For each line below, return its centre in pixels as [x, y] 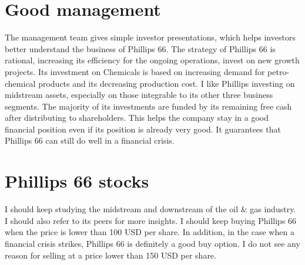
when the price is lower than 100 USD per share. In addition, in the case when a [150, 232]
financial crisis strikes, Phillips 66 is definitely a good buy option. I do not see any [152, 243]
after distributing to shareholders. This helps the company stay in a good [137, 118]
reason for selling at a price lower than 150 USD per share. [110, 255]
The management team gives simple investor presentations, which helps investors [150, 37]
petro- [279, 71]
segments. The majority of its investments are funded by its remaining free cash [148, 106]
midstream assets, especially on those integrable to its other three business [139, 95]
